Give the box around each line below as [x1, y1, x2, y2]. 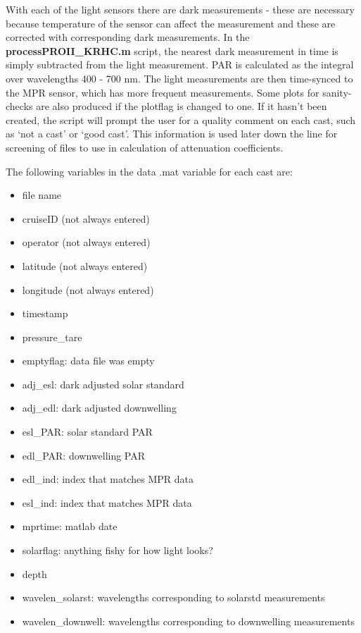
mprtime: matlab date [22, 519, 118, 534]
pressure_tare [22, 329, 82, 344]
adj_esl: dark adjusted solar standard [22, 376, 184, 391]
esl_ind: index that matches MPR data [22, 495, 192, 510]
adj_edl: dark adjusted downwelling [22, 400, 177, 415]
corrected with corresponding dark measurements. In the [6, 30, 250, 44]
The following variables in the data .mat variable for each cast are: [6, 164, 293, 178]
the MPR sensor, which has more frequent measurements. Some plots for [6, 85, 319, 99]
